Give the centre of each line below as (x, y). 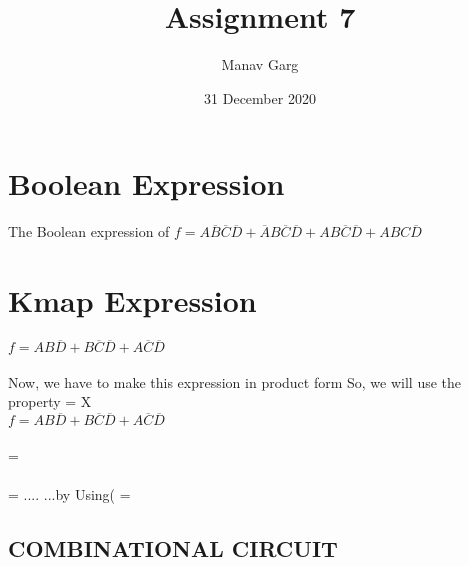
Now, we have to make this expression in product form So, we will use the (235, 381)
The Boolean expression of (89, 231)
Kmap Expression (132, 300)
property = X (50, 401)
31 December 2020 (260, 97)
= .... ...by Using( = (69, 493)
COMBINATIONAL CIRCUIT (173, 547)
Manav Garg (260, 64)
